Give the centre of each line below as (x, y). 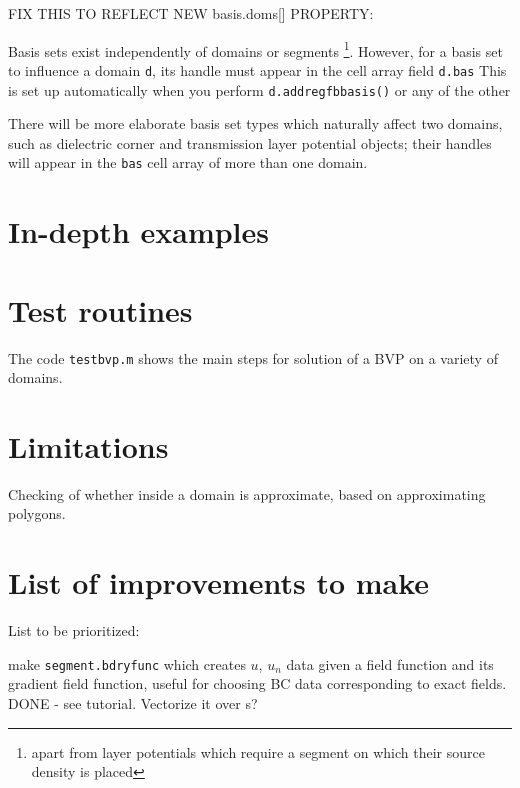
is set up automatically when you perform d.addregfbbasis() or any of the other (259, 89)
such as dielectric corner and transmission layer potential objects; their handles (250, 142)
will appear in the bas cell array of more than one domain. (188, 162)
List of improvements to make (219, 582)
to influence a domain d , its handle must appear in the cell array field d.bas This (257, 69)
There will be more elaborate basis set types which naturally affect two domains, (255, 123)
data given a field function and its (390, 663)
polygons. (37, 513)
